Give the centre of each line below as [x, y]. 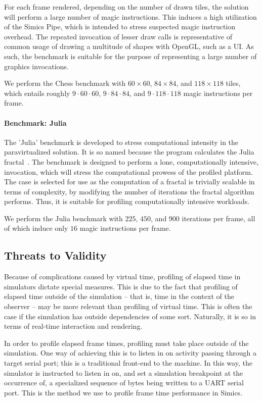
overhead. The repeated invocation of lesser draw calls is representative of [118, 36]
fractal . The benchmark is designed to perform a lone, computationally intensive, [131, 161]
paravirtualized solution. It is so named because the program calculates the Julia [129, 152]
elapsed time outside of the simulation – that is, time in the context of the [119, 296]
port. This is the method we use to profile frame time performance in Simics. [123, 392]
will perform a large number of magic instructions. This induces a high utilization [130, 16]
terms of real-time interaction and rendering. [73, 326]
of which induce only [36, 228]
